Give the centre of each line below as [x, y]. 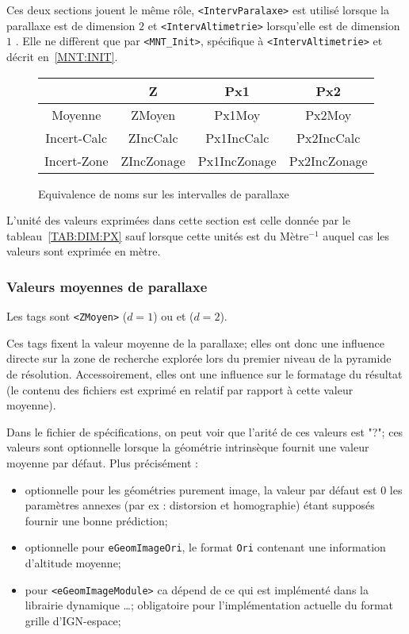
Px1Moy [237, 114]
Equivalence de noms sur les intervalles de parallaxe [164, 193]
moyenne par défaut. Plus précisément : [102, 462]
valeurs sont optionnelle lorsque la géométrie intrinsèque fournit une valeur [188, 447]
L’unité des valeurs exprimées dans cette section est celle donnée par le [178, 220]
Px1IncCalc [237, 137]
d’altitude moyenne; [73, 563]
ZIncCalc [153, 137]
